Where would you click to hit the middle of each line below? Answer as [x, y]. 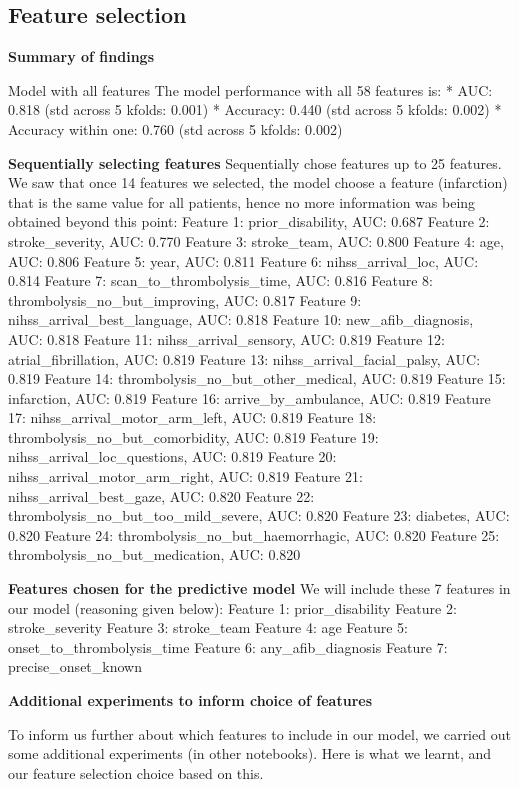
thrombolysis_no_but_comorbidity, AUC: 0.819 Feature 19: [193, 436]
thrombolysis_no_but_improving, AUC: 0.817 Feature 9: [185, 299]
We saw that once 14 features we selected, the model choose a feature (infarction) [258, 182]
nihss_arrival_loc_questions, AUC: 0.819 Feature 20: [172, 456]
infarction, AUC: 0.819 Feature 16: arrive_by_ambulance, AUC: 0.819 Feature [249, 397]
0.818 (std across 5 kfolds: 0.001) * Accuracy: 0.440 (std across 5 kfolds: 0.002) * [255, 109]
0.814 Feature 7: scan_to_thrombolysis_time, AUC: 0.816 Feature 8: [221, 280]
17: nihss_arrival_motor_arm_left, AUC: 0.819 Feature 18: [192, 417]
